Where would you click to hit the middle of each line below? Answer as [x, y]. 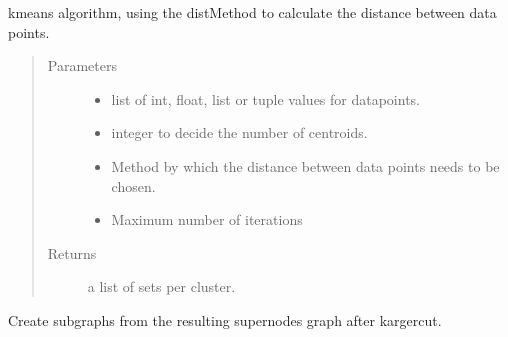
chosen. [133, 185]
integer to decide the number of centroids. [239, 132]
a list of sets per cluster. [161, 286]
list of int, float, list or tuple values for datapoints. [266, 98]
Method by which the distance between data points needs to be [305, 165]
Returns [72, 252]
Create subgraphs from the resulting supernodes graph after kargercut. [225, 319]
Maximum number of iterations [207, 219]
